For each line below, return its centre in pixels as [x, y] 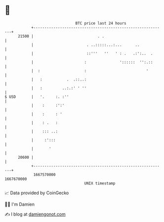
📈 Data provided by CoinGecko [37, 193]
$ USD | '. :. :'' [37, 97]
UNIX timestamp [100, 183]
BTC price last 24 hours [101, 23]
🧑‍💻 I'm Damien [20, 204]
